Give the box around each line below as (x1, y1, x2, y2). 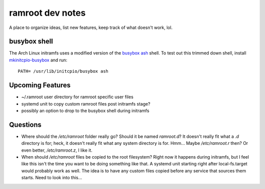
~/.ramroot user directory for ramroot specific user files (21, 94, 133, 100)
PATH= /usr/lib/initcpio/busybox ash (18, 69, 109, 74)
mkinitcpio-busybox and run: (9, 57, 68, 63)
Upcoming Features (9, 81, 71, 89)
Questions (9, 120, 42, 129)
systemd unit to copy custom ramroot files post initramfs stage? (21, 101, 151, 107)
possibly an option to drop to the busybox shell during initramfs (21, 108, 150, 113)
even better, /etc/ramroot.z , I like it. (21, 147, 93, 153)
